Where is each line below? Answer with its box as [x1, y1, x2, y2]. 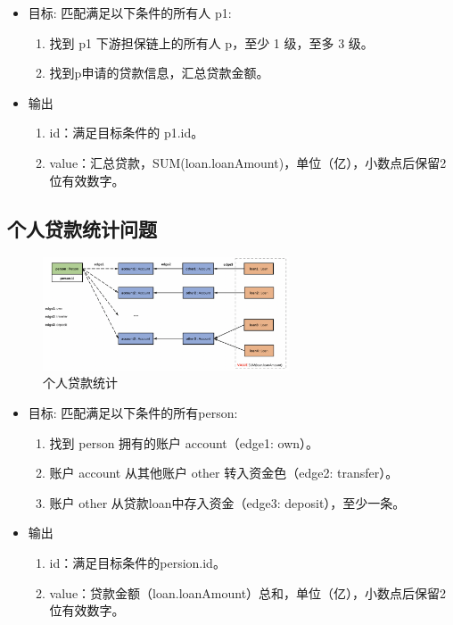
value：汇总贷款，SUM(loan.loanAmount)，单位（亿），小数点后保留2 [49, 153, 447, 171]
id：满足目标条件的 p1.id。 [49, 123, 204, 142]
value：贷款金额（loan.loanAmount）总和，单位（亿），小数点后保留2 [49, 583, 447, 602]
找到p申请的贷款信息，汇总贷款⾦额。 [49, 63, 269, 82]
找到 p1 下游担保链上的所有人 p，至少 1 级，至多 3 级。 [49, 33, 374, 52]
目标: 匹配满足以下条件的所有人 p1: [28, 4, 232, 21]
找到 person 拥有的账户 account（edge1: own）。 [49, 433, 319, 452]
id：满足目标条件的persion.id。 [49, 554, 226, 571]
